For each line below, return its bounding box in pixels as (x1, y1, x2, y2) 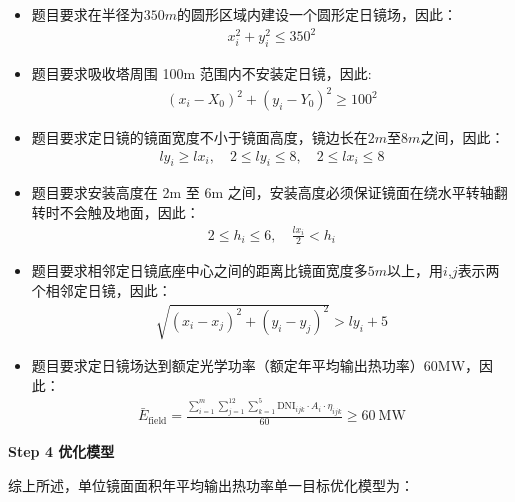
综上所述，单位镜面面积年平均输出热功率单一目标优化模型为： (8, 474, 414, 495)
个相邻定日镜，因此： (31, 280, 172, 301)
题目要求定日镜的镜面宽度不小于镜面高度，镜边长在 (31, 127, 368, 148)
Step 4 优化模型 (8, 441, 115, 462)
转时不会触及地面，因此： (31, 202, 200, 223)
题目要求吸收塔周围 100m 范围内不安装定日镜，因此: (31, 62, 372, 83)
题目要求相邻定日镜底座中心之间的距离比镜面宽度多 (31, 260, 368, 281)
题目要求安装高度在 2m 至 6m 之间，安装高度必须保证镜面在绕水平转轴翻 (31, 182, 508, 203)
